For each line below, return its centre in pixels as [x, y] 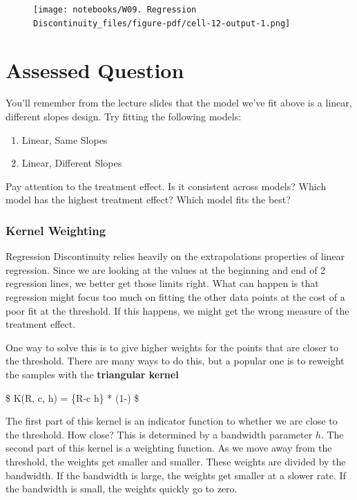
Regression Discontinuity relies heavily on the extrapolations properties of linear [175, 256]
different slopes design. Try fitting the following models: [124, 117]
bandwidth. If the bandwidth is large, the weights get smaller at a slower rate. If [176, 475]
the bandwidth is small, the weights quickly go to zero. [122, 489]
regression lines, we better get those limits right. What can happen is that [162, 283]
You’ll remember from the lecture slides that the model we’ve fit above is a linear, [179, 103]
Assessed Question [95, 70]
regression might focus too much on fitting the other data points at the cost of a [175, 297]
